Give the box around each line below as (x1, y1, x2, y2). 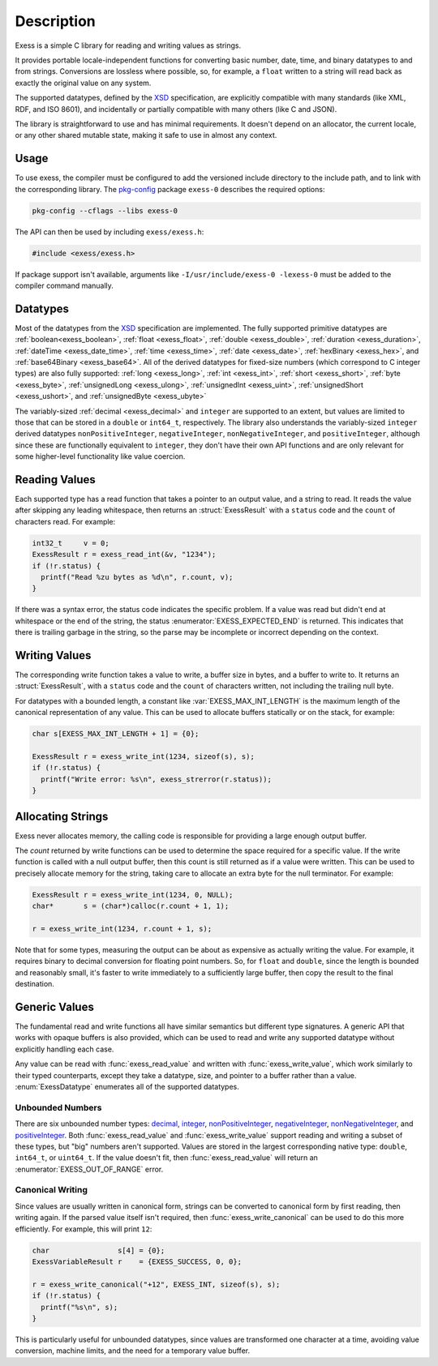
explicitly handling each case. (15, 1044, 114, 1054)
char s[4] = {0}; (32, 1245, 165, 1255)
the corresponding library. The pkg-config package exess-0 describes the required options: (15, 184, 325, 194)
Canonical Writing (15, 1184, 88, 1196)
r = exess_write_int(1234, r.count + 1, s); (32, 924, 213, 933)
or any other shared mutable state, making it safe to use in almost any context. (15, 131, 277, 140)
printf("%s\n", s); (41, 1302, 118, 1312)
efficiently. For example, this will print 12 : (15, 1224, 152, 1234)
